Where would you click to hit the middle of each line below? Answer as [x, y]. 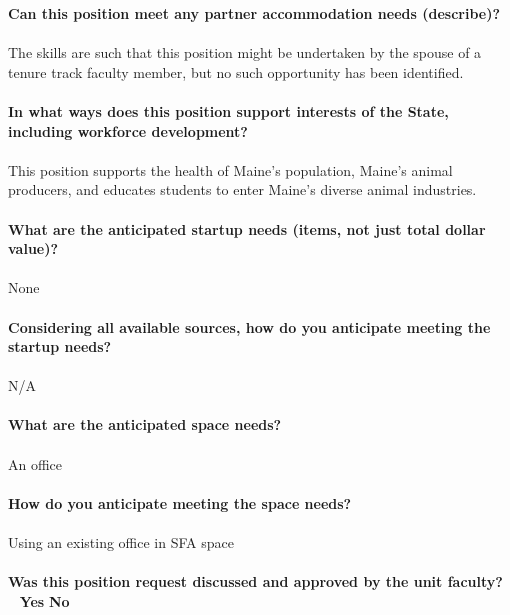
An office [35, 463]
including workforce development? [128, 130]
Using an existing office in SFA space [121, 542]
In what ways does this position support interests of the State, [228, 110]
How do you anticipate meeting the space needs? [180, 502]
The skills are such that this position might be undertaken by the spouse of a [245, 52]
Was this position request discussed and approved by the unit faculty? [255, 581]
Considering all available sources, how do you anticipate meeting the [249, 326]
